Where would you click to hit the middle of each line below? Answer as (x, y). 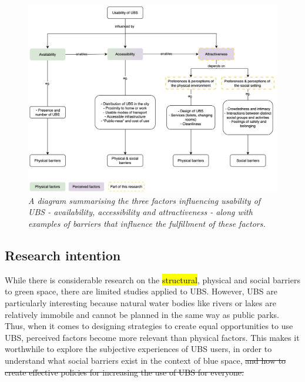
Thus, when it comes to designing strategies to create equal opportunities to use (149, 326)
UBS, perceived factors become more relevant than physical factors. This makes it (152, 337)
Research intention (63, 255)
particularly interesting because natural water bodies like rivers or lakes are (140, 303)
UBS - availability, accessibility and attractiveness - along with (140, 212)
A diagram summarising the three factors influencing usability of (145, 200)
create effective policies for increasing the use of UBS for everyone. (124, 372)
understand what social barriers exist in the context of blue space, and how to (145, 360)
